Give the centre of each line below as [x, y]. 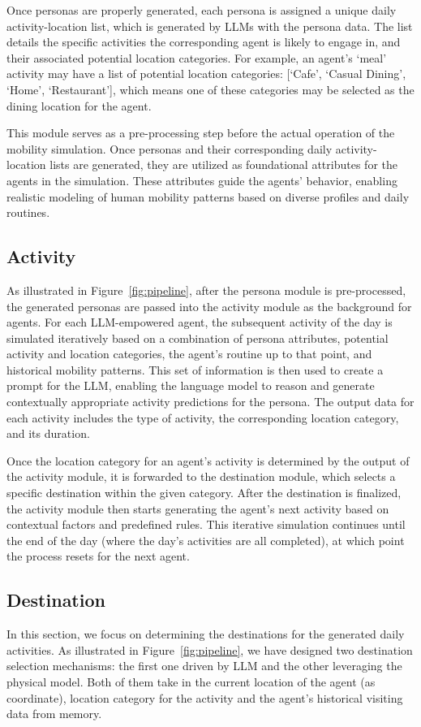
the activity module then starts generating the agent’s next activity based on [198, 508]
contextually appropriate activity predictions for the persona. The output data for [210, 402]
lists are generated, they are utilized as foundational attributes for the [223, 164]
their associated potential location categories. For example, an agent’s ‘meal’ [197, 57]
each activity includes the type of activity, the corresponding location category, [203, 417]
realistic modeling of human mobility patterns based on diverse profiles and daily [208, 196]
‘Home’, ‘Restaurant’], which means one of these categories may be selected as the [210, 89]
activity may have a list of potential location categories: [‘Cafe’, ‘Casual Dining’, [206, 74]
